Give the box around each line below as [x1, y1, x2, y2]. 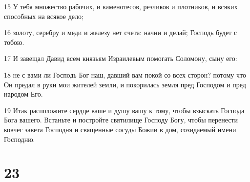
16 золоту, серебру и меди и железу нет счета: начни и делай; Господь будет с [4, 27, 237, 38]
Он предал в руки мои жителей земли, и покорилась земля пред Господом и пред [4, 79, 246, 89]
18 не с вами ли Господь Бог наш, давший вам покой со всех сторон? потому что [4, 69, 246, 80]
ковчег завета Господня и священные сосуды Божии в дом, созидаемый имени [4, 124, 236, 134]
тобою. [4, 37, 24, 47]
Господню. [4, 134, 35, 144]
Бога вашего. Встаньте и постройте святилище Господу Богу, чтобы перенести [4, 115, 238, 125]
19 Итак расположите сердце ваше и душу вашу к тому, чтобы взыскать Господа [4, 105, 245, 115]
